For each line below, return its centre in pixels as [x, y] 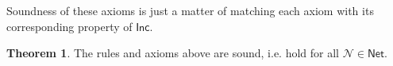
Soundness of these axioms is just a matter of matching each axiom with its [190, 10]
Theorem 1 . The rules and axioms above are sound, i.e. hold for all [173, 53]
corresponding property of [69, 26]
